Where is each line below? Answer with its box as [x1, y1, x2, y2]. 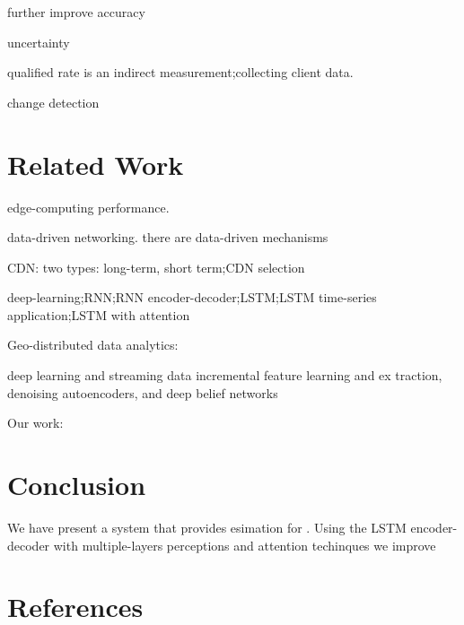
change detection [7, 92, 100, 111]
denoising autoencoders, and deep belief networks [7, 383, 278, 402]
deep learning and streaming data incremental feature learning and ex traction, [7, 366, 442, 385]
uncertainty [7, 32, 70, 51]
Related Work [7, 145, 184, 182]
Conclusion [7, 466, 146, 503]
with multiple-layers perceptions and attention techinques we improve [53, 535, 436, 554]
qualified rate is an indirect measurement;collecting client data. [7, 63, 354, 82]
